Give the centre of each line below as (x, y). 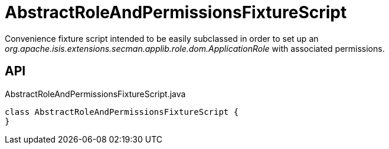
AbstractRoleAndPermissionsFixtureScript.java (95, 94)
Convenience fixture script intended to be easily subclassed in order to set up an (162, 38)
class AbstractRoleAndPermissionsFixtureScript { (122, 112)
